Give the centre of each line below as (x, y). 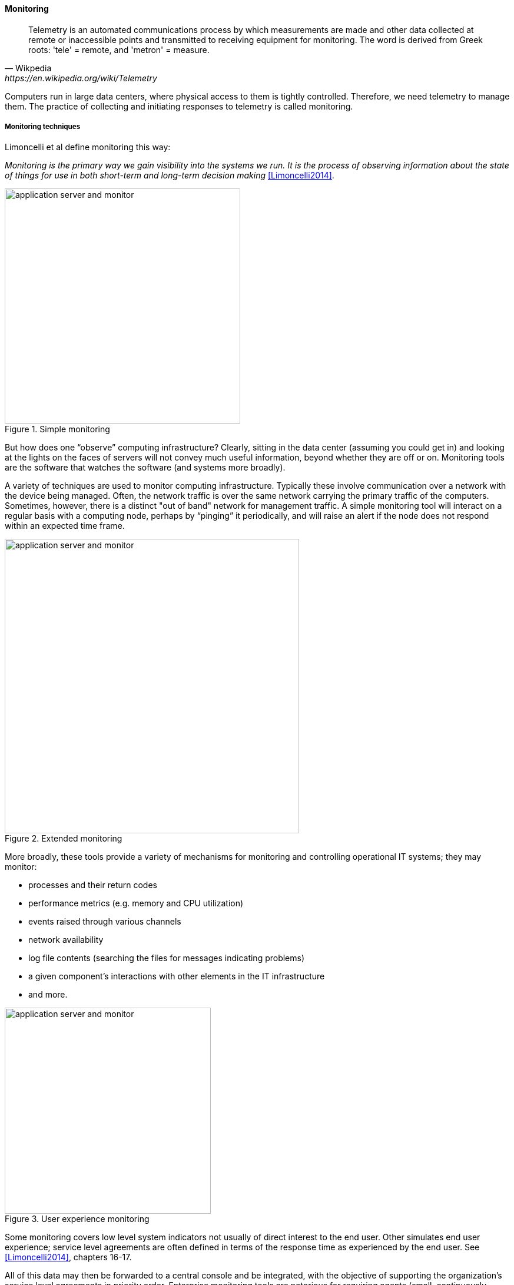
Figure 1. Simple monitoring (57, 429)
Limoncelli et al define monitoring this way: (88, 147)
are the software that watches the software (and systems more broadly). (145, 468)
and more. (48, 995)
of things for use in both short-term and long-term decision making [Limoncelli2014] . (170, 175)
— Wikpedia (28, 68)
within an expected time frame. (65, 526)
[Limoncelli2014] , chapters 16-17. (68, 1257)
